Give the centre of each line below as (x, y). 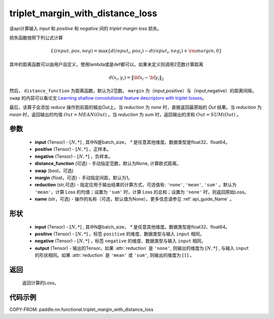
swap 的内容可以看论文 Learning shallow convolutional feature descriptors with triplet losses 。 (108, 98)
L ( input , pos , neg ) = (74, 51)
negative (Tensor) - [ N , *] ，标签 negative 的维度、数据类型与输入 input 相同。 (120, 241)
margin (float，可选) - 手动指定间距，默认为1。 (84, 177)
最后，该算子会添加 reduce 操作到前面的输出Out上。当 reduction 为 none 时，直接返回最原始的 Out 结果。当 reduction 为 (135, 107)
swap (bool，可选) (54, 171)
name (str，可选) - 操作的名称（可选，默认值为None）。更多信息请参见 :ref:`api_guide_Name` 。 (134, 199)
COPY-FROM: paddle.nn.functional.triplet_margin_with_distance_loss (81, 309)
